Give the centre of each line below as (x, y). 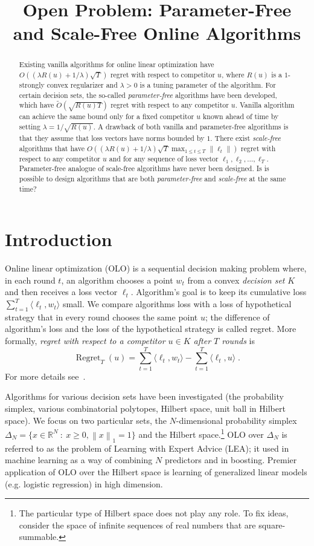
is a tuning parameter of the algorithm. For (208, 85)
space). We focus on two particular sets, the (86, 420)
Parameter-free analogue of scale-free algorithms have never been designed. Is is (144, 168)
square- (272, 525)
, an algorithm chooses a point (117, 280)
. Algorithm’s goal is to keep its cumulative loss (219, 292)
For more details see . (45, 376)
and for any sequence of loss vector (164, 158)
